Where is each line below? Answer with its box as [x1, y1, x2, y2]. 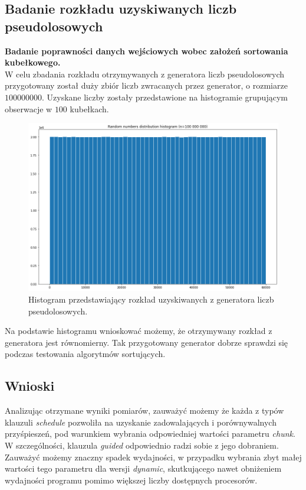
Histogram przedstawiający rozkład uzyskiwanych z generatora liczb [28, 293, 274, 306]
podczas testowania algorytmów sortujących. [5, 348, 166, 360]
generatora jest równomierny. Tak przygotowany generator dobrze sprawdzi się [5, 336, 288, 348]
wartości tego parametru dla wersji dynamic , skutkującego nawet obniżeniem [5, 462, 282, 475]
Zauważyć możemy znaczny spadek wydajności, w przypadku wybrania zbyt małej [5, 450, 302, 463]
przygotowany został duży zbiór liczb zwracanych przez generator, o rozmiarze [5, 79, 288, 92]
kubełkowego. [5, 56, 61, 69]
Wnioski [5, 377, 55, 395]
